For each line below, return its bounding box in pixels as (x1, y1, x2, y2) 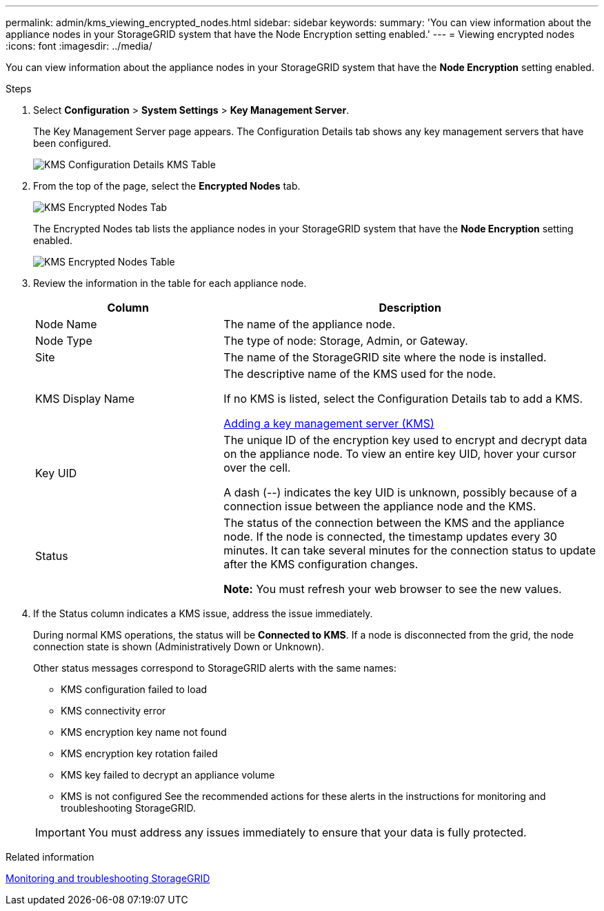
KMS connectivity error (61, 705, 166, 717)
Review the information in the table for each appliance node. (33, 277, 307, 289)
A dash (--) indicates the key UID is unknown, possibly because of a (223, 485, 577, 499)
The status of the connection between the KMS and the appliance (223, 516, 565, 530)
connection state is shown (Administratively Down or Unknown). (33, 641, 325, 652)
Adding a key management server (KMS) (223, 417, 434, 430)
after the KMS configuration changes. (223, 557, 419, 571)
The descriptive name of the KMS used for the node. (223, 367, 496, 381)
